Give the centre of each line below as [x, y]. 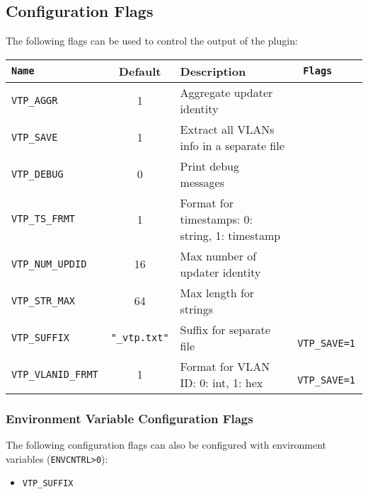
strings [197, 309]
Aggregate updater [226, 92]
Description [213, 71]
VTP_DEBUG [38, 174]
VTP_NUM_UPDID [49, 264]
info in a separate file [232, 145]
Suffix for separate [225, 329]
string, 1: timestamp [230, 235]
